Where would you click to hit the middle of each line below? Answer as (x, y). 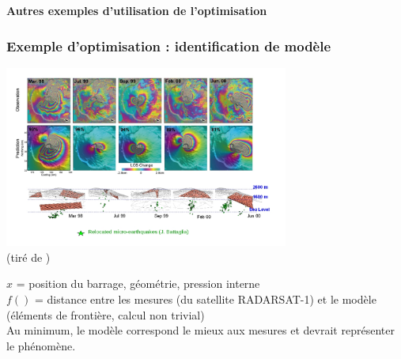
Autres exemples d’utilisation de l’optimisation (137, 10)
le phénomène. (41, 345)
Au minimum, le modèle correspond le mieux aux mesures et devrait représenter (200, 330)
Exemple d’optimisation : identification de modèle (169, 45)
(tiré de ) (28, 257)
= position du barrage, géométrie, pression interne (138, 283)
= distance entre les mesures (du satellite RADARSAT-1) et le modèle (206, 299)
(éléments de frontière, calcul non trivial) (106, 314)
